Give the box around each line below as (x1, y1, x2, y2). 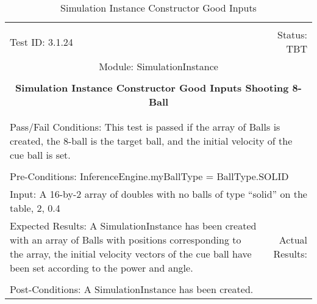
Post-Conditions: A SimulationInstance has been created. (10, 282, 254, 296)
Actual (279, 233, 307, 247)
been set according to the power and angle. (10, 261, 193, 275)
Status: (277, 27, 307, 42)
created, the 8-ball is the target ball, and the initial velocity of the (10, 134, 293, 148)
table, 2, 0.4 (10, 201, 60, 215)
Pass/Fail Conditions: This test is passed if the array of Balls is (10, 120, 280, 134)
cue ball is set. (10, 148, 71, 162)
